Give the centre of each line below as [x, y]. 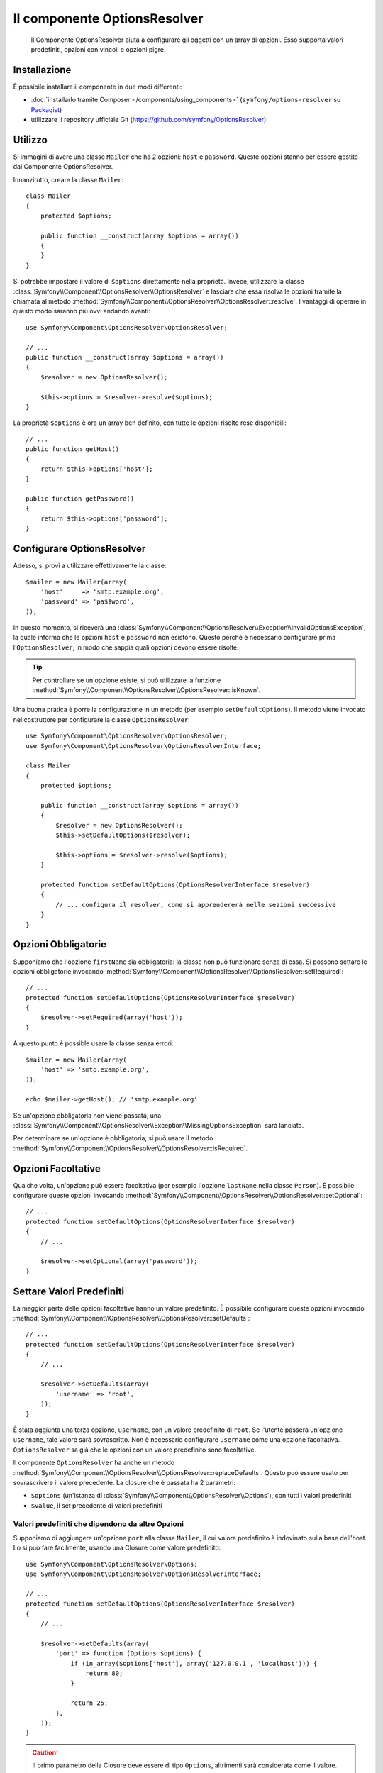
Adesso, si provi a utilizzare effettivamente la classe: [90, 566]
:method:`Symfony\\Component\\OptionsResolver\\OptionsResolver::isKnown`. [146, 690]
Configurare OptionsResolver [79, 549]
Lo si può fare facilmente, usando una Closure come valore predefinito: [117, 1548]
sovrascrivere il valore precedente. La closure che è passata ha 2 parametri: [124, 1482]
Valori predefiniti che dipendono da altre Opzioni [99, 1523]
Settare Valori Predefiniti [69, 1291]
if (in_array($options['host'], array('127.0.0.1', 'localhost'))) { [194, 1663]
